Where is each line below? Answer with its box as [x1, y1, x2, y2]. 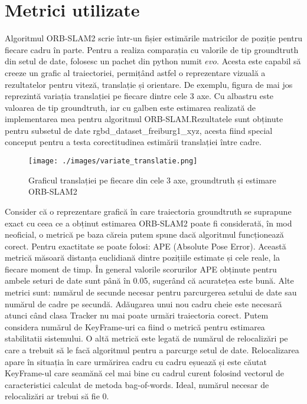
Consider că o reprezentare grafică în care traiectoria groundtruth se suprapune [5, 205, 292, 217]
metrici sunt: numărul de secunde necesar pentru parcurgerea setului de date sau [5, 286, 297, 298]
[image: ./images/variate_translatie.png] [28, 157, 198, 166]
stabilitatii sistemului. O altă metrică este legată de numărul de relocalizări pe [5, 332, 288, 344]
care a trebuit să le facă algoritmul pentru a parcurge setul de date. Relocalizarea [5, 344, 299, 356]
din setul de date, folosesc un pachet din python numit [5, 55, 203, 67]
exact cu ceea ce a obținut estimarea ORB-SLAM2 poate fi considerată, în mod [5, 216, 292, 229]
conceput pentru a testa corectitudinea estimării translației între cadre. [5, 136, 262, 148]
